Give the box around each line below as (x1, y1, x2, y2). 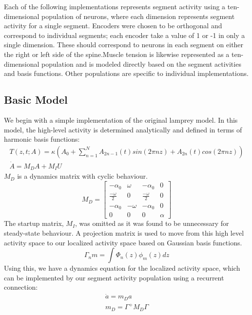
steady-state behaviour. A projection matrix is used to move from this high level (4, 228, 244, 238)
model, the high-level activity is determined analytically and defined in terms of (4, 124, 242, 134)
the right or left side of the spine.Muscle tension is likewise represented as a (4, 49, 230, 59)
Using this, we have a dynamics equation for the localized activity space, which (4, 263, 240, 273)
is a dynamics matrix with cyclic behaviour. (17, 171, 148, 181)
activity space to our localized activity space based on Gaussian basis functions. (4, 237, 242, 247)
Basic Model (4, 92, 68, 107)
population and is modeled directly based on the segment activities (41, 58, 241, 69)
